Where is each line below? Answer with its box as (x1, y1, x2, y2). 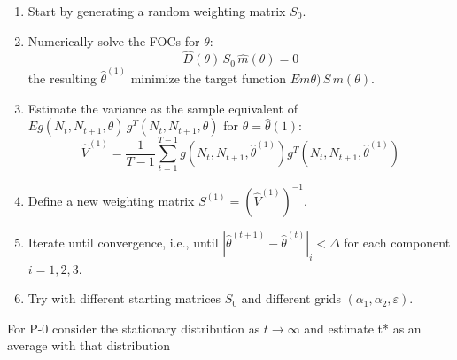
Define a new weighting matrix (27, 191, 195, 209)
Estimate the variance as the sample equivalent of (27, 98, 298, 117)
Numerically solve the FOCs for (27, 31, 200, 50)
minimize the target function (130, 69, 287, 88)
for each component (344, 232, 451, 251)
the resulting (27, 69, 97, 88)
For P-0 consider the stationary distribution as (7, 318, 260, 337)
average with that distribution (7, 336, 171, 355)
